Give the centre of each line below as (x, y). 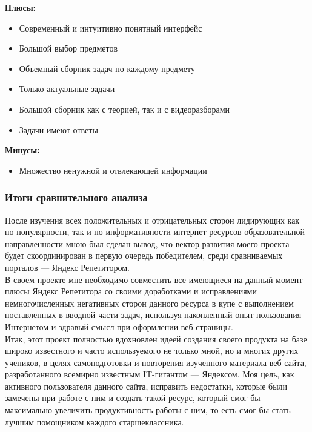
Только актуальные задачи (67, 89)
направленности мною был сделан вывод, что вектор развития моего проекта (147, 243)
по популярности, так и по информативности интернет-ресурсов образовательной (155, 232)
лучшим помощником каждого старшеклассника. (95, 421)
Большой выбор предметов (68, 48)
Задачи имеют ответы (58, 129)
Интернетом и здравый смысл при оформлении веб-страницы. (119, 326)
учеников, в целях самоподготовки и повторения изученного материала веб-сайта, (156, 362)
